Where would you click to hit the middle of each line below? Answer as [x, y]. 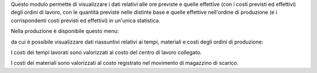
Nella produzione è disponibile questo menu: [65, 31]
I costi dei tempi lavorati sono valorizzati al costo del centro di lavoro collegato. [106, 52]
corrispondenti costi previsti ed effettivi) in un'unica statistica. [86, 20]
